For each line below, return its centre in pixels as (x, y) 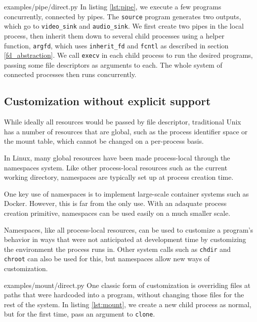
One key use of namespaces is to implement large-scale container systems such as (127, 193)
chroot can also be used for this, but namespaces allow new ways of (107, 259)
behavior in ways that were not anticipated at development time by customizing (125, 239)
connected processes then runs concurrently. (70, 74)
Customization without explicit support (107, 101)
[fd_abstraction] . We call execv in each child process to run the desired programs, (128, 55)
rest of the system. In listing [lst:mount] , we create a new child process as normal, (128, 304)
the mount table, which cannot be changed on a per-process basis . (104, 141)
